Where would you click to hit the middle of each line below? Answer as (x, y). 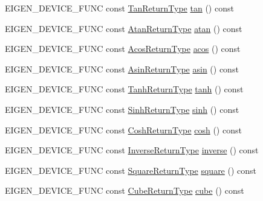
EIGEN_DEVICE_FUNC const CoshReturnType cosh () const (123, 129)
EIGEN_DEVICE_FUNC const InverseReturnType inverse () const (132, 150)
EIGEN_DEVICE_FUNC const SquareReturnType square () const (131, 170)
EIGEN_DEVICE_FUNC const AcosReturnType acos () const (123, 49)
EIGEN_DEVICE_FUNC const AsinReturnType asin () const (122, 69)
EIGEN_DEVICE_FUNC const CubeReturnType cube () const (125, 190)
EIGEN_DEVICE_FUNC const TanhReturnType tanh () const (124, 89)
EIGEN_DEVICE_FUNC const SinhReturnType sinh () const (122, 109)
